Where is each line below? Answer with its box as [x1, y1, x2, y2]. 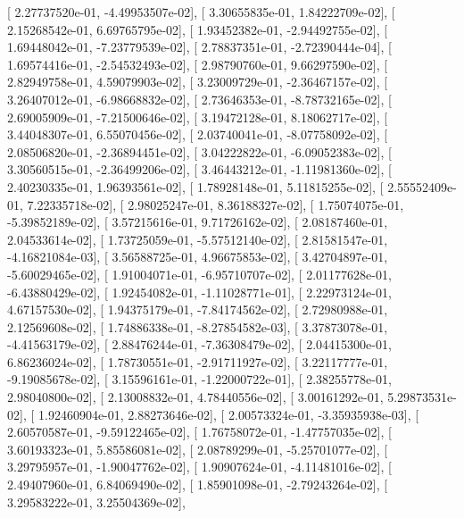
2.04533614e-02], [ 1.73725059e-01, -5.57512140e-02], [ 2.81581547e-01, [7, 230, 388, 248]
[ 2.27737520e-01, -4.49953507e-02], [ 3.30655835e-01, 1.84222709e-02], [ [7, 3, 395, 21]
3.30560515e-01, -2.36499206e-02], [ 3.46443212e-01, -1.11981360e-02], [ [7, 160, 392, 179]
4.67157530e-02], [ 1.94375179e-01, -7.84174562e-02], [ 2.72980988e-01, [7, 300, 388, 319]
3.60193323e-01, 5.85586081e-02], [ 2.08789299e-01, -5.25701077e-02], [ [7, 439, 388, 458]
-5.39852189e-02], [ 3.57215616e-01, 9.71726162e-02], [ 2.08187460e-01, [7, 213, 388, 231]
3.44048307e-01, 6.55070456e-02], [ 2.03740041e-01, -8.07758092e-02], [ [7, 125, 388, 144]
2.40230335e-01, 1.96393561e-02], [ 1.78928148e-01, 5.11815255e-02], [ [7, 177, 384, 196]
